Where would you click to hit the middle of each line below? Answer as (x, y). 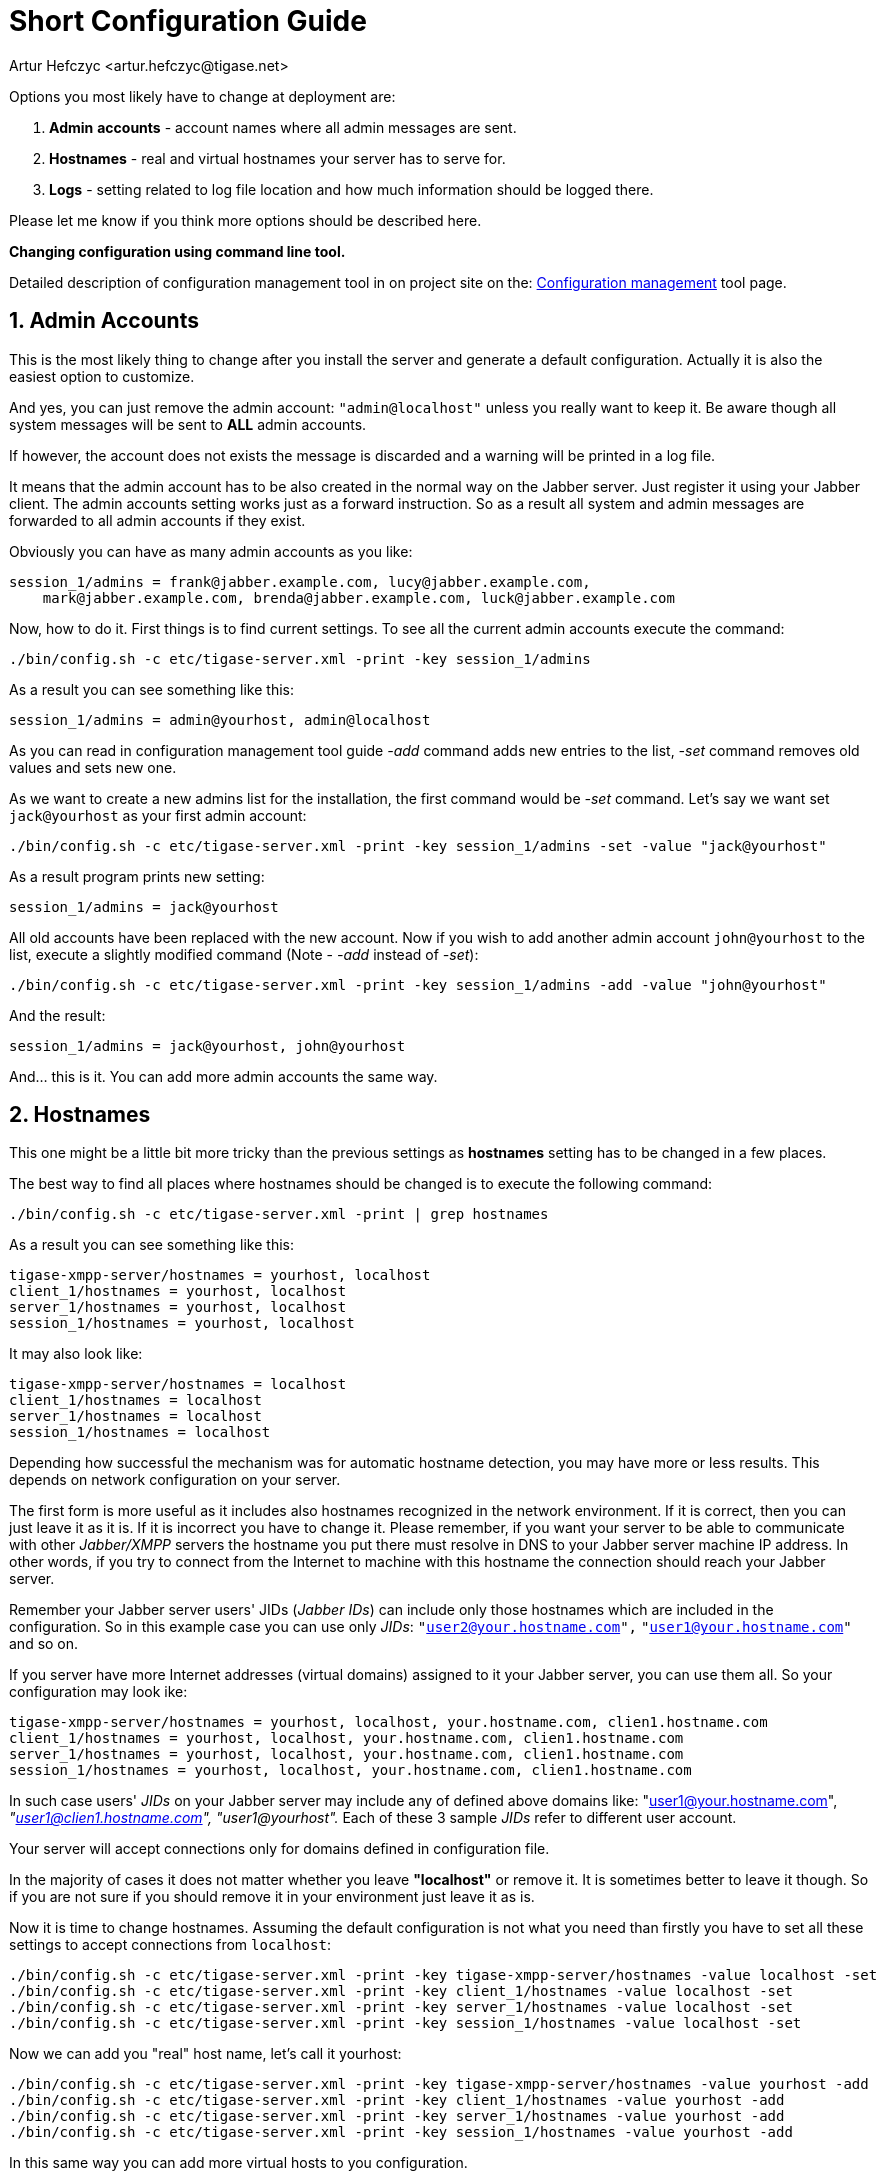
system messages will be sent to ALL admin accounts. (188, 424)
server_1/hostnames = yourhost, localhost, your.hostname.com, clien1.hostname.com (346, 1754)
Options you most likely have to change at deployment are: (202, 96)
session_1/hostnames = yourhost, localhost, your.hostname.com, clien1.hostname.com (350, 1770)
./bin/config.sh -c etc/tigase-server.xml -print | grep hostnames (279, 1214)
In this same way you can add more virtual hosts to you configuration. (238, 2163)
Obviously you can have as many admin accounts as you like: (211, 551)
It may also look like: (76, 1354)
